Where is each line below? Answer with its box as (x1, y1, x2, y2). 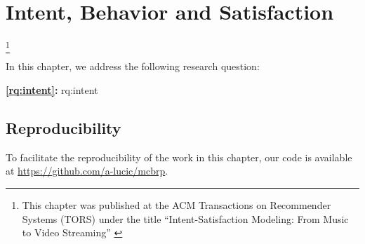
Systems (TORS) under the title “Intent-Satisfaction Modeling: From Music (22, 211, 349, 226)
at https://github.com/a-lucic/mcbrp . (6, 163, 168, 178)
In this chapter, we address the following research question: (6, 59, 260, 74)
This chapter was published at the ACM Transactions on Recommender (22, 198, 331, 212)
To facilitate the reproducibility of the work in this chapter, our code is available (6, 149, 352, 164)
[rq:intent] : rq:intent (6, 83, 98, 97)
